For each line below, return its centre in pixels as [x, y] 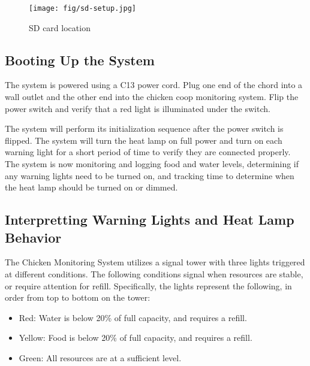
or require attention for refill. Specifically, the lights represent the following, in [148, 285]
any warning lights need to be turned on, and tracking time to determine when [150, 175]
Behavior [33, 237]
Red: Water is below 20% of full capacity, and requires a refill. [133, 317]
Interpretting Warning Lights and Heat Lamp [150, 220]
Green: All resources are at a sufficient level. [100, 357]
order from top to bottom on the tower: [78, 297]
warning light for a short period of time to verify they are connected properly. [148, 152]
